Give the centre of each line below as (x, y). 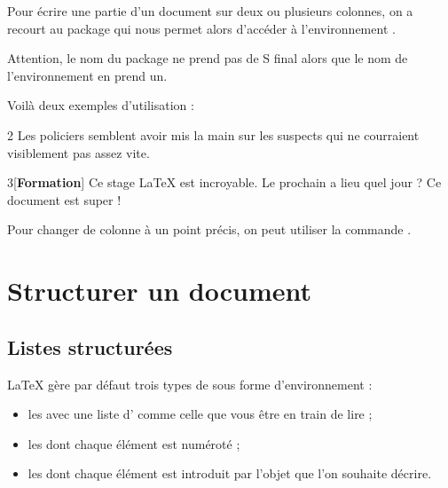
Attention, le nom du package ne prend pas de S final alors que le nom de (208, 58)
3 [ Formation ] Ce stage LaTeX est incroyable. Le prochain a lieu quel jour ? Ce (224, 182)
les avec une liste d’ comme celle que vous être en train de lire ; (200, 414)
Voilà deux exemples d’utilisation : (101, 105)
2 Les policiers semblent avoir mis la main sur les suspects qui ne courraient (213, 134)
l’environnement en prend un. (87, 75)
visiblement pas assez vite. (79, 152)
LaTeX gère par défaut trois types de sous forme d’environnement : (190, 384)
